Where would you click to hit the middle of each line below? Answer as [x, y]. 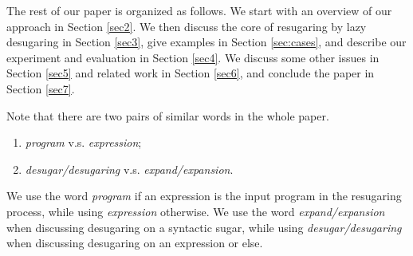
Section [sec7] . [41, 88]
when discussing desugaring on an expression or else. [135, 243]
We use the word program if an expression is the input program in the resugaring [204, 196]
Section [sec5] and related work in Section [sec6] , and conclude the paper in [191, 73]
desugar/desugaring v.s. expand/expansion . [129, 169]
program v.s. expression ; [83, 142]
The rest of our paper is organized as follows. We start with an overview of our [199, 10]
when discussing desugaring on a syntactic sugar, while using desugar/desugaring [204, 227]
